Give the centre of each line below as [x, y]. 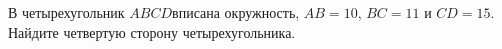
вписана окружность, [236, 12]
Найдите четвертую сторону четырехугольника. [152, 31]
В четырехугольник [66, 12]
